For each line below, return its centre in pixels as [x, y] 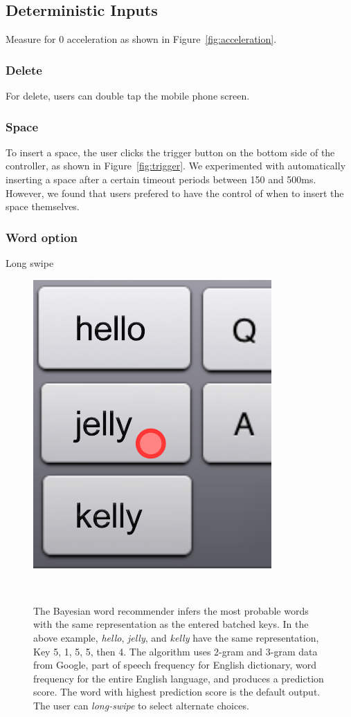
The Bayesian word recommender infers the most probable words [171, 610]
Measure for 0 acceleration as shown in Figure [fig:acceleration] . [141, 39]
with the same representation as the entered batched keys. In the [171, 624]
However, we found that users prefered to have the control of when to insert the [175, 193]
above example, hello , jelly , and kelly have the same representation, [176, 637]
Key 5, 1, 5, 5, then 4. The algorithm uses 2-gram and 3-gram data [175, 651]
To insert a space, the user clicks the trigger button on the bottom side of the [170, 152]
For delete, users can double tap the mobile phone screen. [128, 96]
